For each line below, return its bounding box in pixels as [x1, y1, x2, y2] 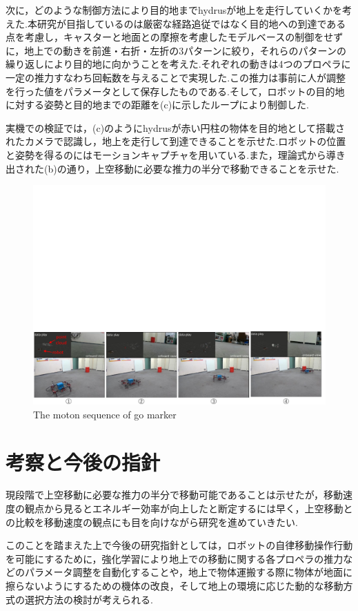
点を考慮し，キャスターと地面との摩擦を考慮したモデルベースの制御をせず [6, 30, 344, 44]
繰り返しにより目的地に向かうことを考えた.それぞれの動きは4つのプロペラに [6, 57, 351, 71]
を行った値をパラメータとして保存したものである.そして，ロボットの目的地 [6, 84, 345, 98]
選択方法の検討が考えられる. [24, 592, 153, 606]
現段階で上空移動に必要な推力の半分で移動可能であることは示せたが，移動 [6, 487, 344, 502]
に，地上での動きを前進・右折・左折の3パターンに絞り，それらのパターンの [6, 43, 346, 57]
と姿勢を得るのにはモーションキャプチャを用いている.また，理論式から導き [6, 147, 346, 162]
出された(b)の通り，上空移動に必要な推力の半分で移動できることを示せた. [6, 161, 339, 175]
